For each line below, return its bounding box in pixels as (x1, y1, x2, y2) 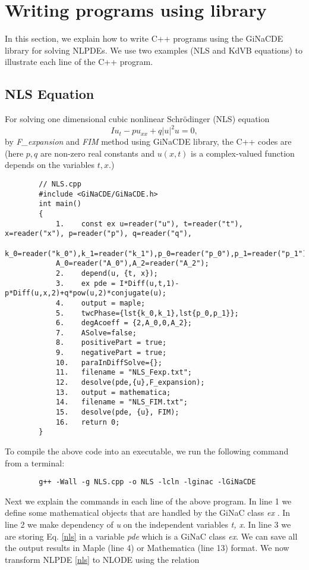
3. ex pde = (55, 279, 116, 288)
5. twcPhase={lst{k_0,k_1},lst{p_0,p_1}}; (55, 309, 239, 317)
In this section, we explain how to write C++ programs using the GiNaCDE (5, 32, 283, 45)
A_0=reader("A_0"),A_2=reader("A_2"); (55, 259, 209, 268)
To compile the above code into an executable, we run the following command (5, 445, 289, 457)
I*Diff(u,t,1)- (119, 279, 179, 288)
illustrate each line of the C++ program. (5, 55, 153, 68)
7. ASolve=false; (55, 328, 137, 337)
